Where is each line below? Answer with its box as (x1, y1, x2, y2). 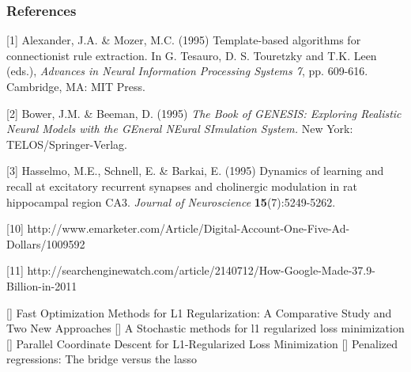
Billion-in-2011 (6, 277, 77, 294)
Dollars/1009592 (6, 235, 85, 252)
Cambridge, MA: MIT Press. (6, 78, 145, 94)
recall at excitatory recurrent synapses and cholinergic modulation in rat (6, 177, 357, 194)
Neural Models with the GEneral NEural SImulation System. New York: (6, 120, 353, 137)
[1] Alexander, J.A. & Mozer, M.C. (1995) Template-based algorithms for (6, 32, 361, 48)
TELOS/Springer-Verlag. (6, 135, 127, 152)
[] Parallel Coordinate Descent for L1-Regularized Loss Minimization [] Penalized (6, 335, 398, 351)
